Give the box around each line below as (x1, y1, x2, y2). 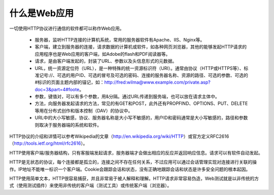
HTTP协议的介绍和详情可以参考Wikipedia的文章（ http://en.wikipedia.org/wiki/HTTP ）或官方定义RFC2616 (9, 133, 229, 139)
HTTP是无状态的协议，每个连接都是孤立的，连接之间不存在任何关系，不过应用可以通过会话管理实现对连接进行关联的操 (9, 159, 257, 165)
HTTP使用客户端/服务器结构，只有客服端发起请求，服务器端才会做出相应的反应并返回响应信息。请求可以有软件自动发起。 (9, 149, 263, 155)
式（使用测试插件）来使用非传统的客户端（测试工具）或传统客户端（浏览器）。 (9, 182, 172, 188)
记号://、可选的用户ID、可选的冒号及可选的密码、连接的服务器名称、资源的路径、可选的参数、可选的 (39, 72, 248, 78)
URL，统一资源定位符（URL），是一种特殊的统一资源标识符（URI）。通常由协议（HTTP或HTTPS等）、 (35, 65, 244, 71)
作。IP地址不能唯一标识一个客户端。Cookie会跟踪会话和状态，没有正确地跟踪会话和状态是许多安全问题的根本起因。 (9, 166, 251, 172)
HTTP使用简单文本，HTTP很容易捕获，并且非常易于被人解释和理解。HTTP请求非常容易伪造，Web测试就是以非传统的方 (9, 175, 259, 181)
